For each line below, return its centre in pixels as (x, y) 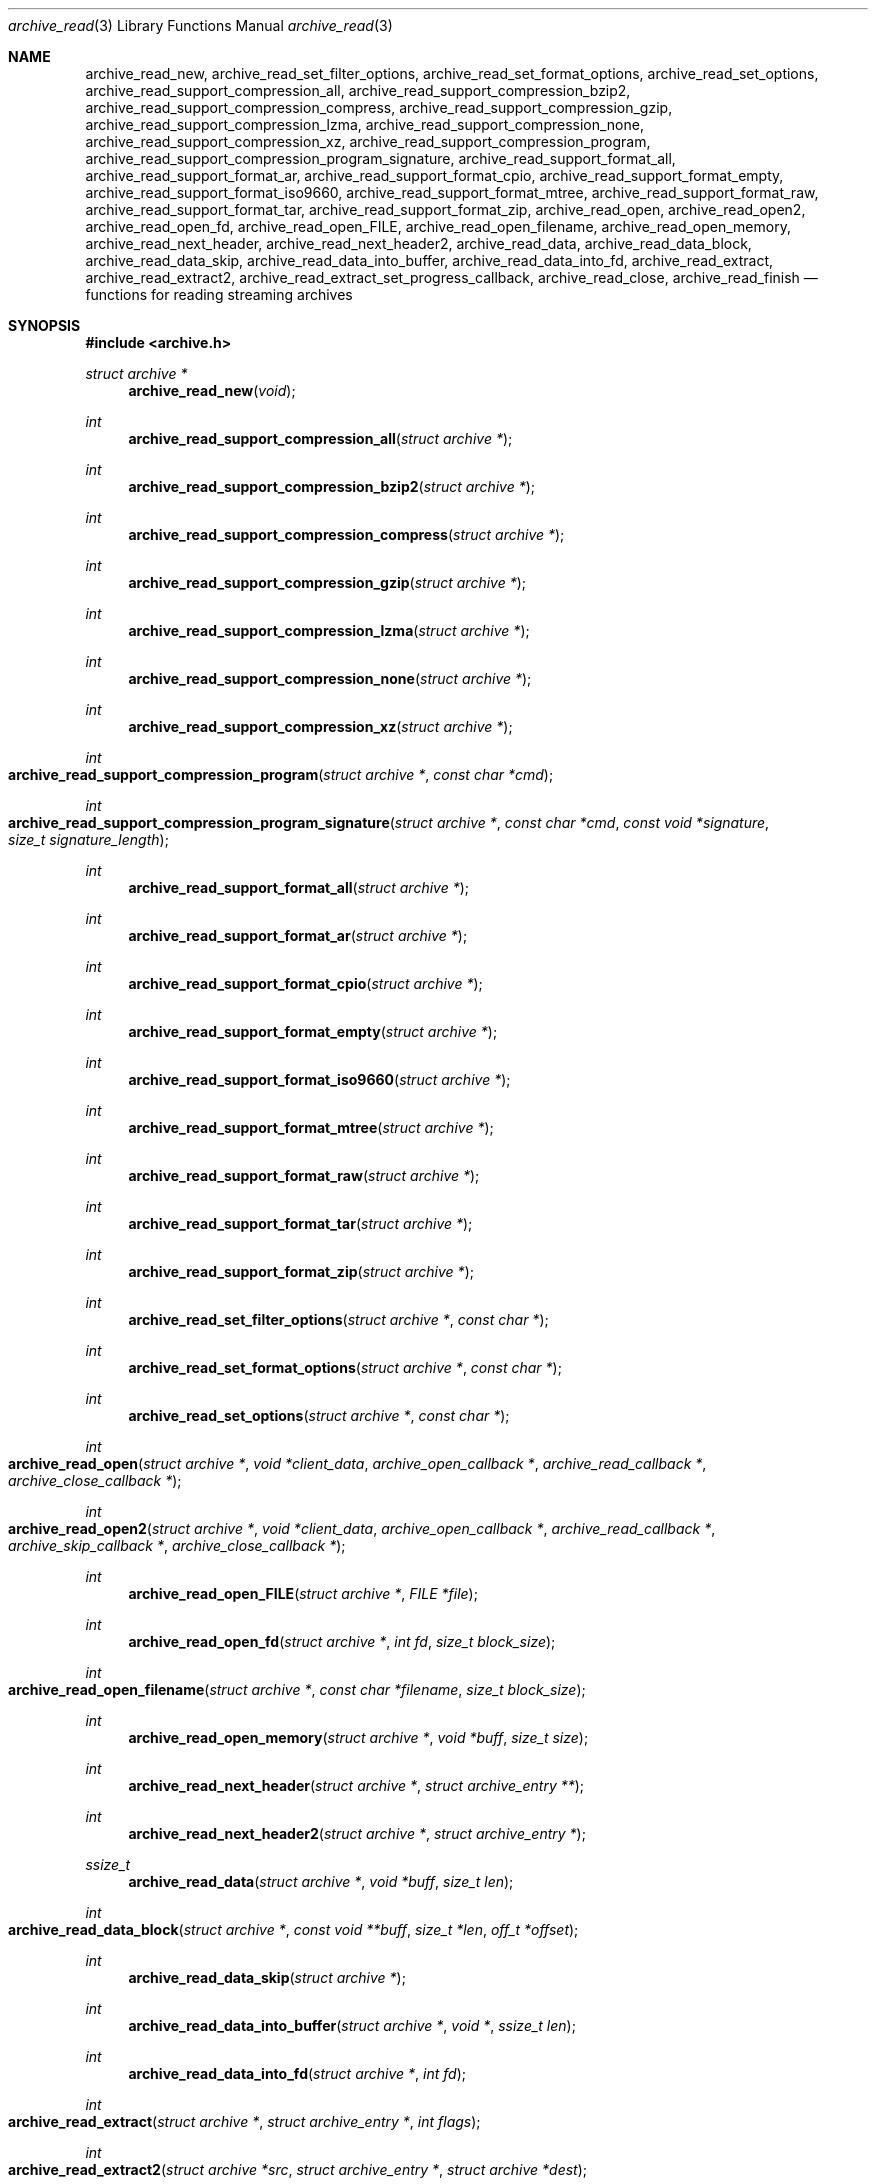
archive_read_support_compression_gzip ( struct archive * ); (327, 582)
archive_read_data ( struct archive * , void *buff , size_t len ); (321, 1881)
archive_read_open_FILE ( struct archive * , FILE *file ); (303, 1593)
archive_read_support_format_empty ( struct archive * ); (313, 1031)
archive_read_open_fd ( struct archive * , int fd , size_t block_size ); (342, 1641)
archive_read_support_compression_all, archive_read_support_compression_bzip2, (358, 90)
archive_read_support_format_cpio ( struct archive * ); (305, 983)
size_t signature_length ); (88, 839)
